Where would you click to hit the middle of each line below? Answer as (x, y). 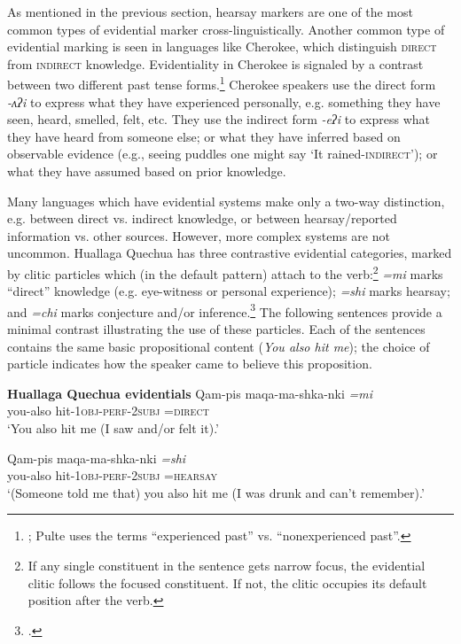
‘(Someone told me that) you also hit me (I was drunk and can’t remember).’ (216, 492)
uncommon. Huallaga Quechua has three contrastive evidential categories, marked (230, 253)
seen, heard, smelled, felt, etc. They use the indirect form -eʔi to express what (219, 119)
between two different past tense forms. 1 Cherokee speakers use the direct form (222, 83)
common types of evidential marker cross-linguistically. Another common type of (226, 29)
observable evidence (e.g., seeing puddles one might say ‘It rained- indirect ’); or (223, 154)
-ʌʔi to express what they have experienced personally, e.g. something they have (224, 101)
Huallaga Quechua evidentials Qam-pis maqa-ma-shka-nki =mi (190, 393)
